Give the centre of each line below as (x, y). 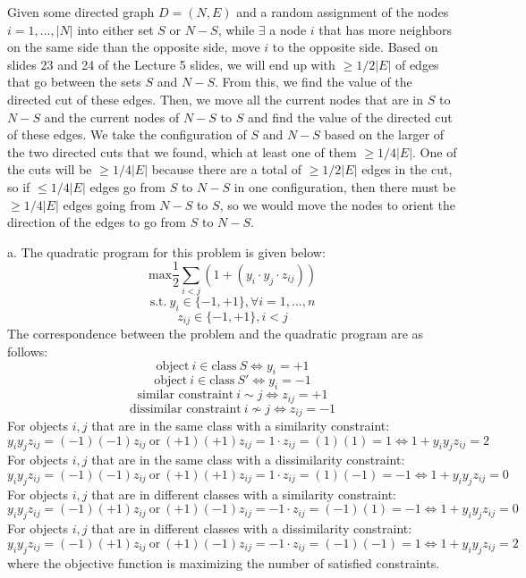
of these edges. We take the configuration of (127, 134)
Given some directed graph (81, 12)
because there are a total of (227, 169)
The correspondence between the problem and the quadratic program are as (216, 334)
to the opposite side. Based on (355, 47)
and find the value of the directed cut (350, 117)
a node (288, 29)
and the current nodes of (112, 117)
